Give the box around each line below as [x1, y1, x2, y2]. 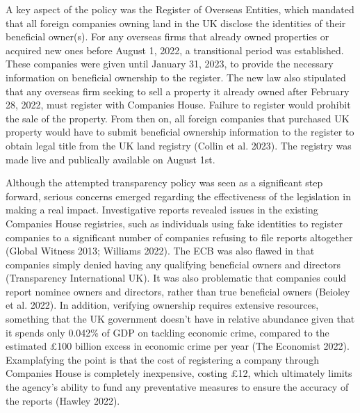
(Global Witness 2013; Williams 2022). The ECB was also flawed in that [6, 243, 315, 258]
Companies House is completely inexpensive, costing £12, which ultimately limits [6, 366, 352, 380]
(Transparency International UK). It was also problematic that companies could [6, 270, 347, 285]
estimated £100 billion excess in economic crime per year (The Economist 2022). [6, 339, 350, 353]
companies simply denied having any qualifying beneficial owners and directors [6, 257, 341, 271]
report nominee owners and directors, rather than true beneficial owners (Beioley [6, 284, 350, 298]
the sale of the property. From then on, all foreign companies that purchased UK [6, 111, 350, 125]
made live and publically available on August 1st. [6, 152, 215, 166]
